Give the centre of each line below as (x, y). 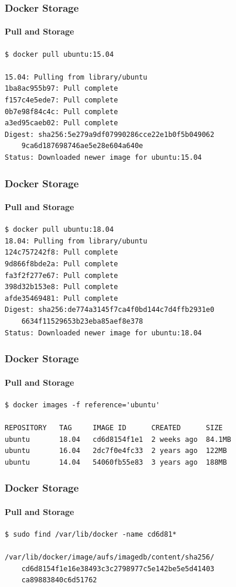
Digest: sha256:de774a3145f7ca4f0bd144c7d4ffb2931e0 (110, 310)
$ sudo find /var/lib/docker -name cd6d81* (91, 534)
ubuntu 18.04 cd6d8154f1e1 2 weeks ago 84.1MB (118, 439)
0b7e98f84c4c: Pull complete (61, 111)
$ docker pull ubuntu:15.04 (59, 54)
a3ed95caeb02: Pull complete (61, 123)
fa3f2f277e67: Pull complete (61, 275)
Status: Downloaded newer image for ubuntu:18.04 (103, 333)
